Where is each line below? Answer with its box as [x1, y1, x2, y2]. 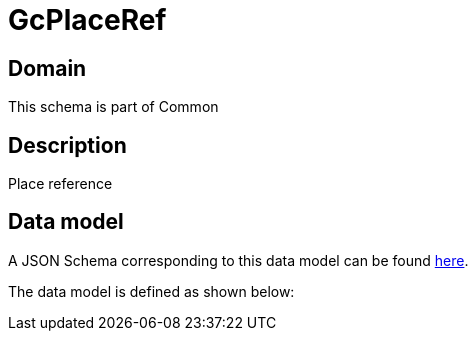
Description [8, 132, 127, 158]
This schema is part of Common [8, 98, 219, 116]
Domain [8, 55, 87, 81]
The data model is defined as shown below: [8, 282, 295, 300]
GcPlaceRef [8, 3, 167, 37]
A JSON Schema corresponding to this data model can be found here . [8, 251, 469, 269]
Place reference [8, 175, 113, 193]
